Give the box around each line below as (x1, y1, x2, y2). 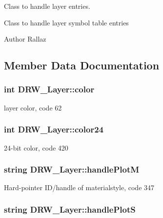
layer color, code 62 (4, 102, 62, 112)
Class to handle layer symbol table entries (4, 17, 129, 27)
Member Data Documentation (4, 58, 160, 73)
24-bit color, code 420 (4, 142, 68, 153)
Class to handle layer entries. (4, 1, 90, 11)
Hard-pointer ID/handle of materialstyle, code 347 (4, 182, 155, 193)
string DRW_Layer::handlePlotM (4, 163, 140, 175)
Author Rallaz (4, 34, 46, 44)
